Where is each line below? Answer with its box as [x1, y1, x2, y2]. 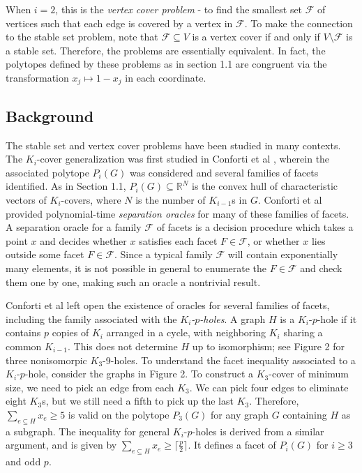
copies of [52, 325, 89, 340]
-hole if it [317, 311, 357, 326]
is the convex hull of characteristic [192, 179, 338, 193]
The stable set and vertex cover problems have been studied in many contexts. [6, 137, 341, 152]
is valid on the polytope [68, 407, 169, 421]
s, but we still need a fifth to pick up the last [42, 393, 234, 408]
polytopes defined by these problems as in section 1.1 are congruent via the [6, 57, 327, 71]
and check [300, 260, 342, 275]
